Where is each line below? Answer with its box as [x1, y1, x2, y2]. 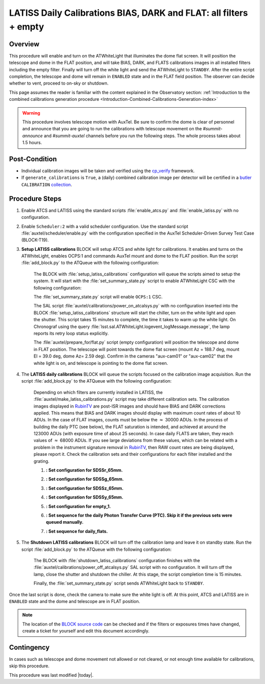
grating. [33, 458, 50, 464]
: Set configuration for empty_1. [46, 503, 111, 509]
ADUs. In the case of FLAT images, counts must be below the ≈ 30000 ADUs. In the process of [33, 417, 228, 423]
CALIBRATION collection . [21, 181, 72, 187]
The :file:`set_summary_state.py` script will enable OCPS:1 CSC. [33, 294, 163, 300]
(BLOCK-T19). [21, 237, 49, 243]
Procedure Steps [9, 194, 61, 203]
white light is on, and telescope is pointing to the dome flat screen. [33, 360, 168, 366]
